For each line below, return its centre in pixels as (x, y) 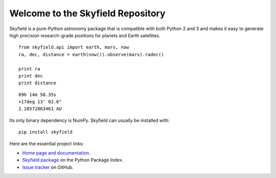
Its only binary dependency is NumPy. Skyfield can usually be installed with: (89, 120)
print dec (31, 76)
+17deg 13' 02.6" (40, 102)
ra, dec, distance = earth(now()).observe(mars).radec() (91, 54)
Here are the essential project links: (47, 143)
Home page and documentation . (56, 153)
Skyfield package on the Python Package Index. (73, 160)
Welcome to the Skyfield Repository (87, 13)
